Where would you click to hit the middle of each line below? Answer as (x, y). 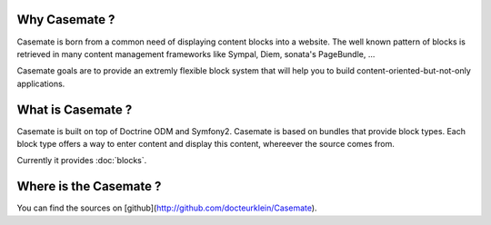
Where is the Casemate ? (89, 186)
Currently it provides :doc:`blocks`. (82, 161)
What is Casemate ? (75, 109)
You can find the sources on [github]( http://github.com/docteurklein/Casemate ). (167, 208)
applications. (41, 83)
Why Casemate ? (66, 20)
